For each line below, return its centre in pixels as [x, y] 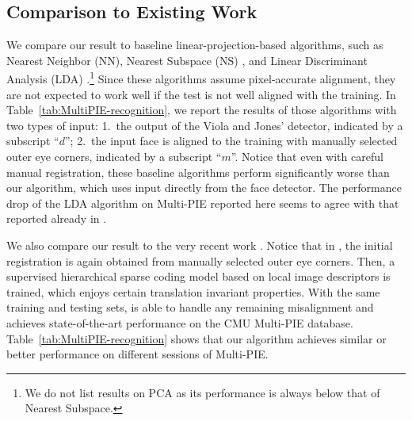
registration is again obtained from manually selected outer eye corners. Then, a [201, 260]
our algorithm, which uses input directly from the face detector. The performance [204, 188]
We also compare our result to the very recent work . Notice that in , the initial [200, 245]
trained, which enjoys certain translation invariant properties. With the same [193, 291]
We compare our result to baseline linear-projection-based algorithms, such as [195, 45]
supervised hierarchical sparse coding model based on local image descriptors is [198, 276]
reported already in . [57, 218]
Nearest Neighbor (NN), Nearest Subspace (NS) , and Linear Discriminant [187, 60]
